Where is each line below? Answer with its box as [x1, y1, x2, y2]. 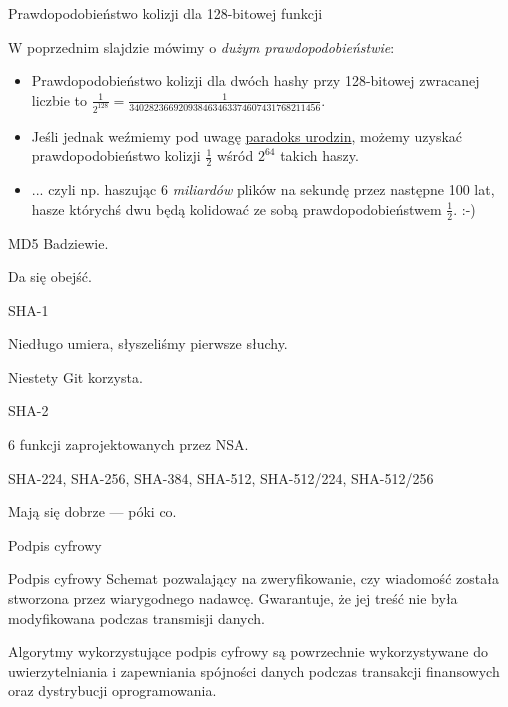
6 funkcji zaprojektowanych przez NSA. [8, 434, 249, 455]
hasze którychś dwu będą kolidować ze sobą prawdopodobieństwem [31, 198, 442, 219]
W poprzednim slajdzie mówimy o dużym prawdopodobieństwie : [8, 36, 395, 57]
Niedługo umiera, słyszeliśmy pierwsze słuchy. [8, 333, 288, 354]
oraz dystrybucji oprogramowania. [8, 680, 217, 701]
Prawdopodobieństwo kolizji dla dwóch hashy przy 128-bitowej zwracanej [31, 70, 480, 91]
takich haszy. [280, 145, 359, 166]
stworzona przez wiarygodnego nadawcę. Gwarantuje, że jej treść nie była [8, 588, 458, 609]
